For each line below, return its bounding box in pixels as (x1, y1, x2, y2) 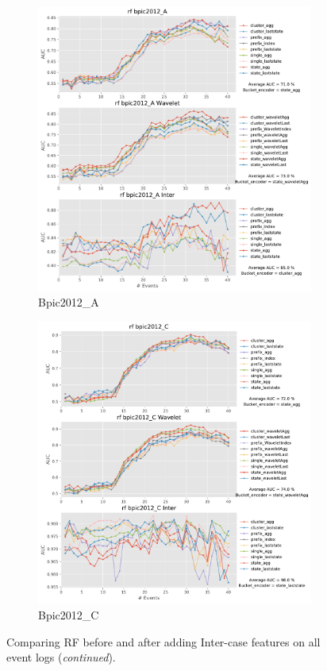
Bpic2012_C (38, 606, 99, 623)
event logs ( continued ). (6, 649, 116, 665)
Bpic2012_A (38, 294, 99, 310)
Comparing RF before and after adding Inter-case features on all (6, 633, 321, 650)
